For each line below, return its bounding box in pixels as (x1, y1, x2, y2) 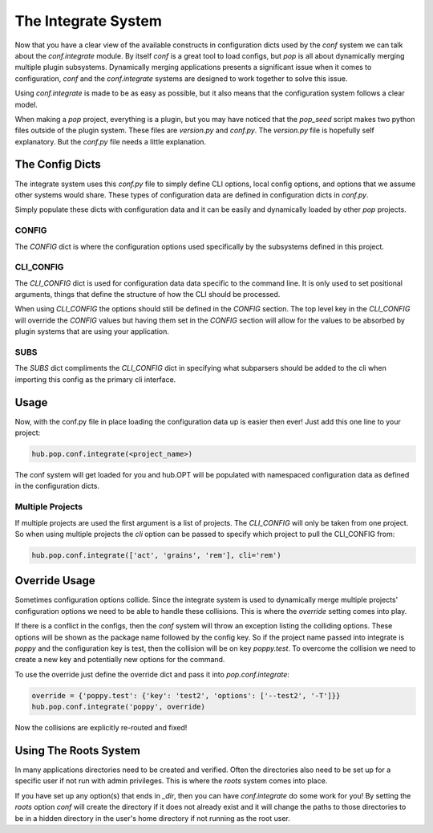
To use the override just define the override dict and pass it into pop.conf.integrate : (14, 669, 290, 679)
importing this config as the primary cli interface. (14, 374, 176, 384)
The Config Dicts (14, 157, 102, 172)
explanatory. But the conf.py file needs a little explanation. (14, 136, 207, 146)
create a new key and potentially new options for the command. (14, 655, 225, 664)
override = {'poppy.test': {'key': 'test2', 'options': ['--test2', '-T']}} (31, 691, 341, 700)
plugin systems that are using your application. (14, 327, 170, 336)
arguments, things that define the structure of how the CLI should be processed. (14, 290, 281, 299)
